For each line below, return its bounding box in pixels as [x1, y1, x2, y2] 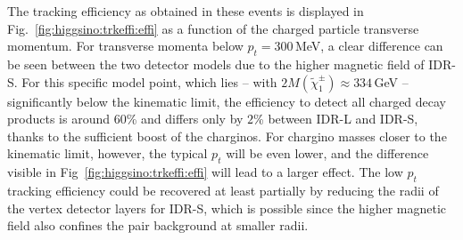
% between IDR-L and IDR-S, [253, 109, 418, 128]
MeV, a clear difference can [294, 36, 443, 55]
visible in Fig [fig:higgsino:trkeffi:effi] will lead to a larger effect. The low [7, 163, 403, 181]
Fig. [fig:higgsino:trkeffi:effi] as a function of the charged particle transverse [7, 19, 419, 37]
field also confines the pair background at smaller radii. [7, 216, 309, 235]
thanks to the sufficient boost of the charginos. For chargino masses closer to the [7, 126, 447, 145]
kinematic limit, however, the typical [7, 144, 208, 163]
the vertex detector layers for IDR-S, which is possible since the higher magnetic [7, 198, 447, 217]
